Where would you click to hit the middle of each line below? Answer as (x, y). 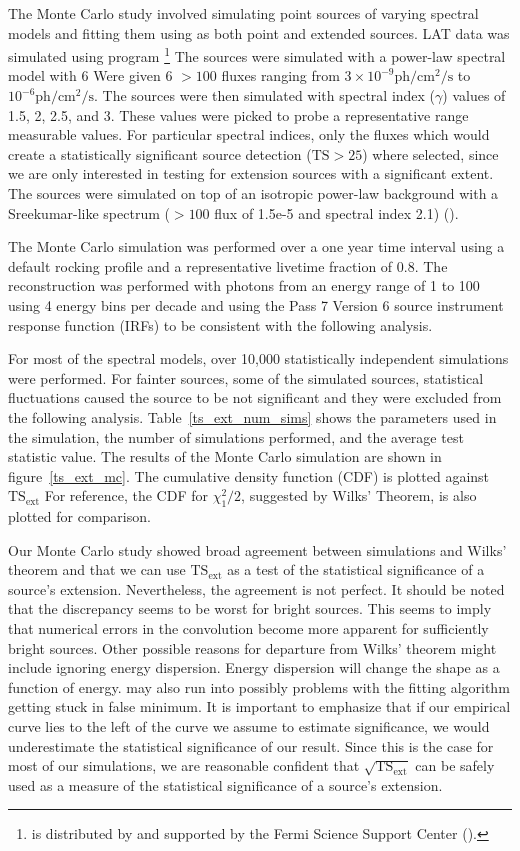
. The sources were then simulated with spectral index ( (265, 95)
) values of (474, 95)
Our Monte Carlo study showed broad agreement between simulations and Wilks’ (257, 549)
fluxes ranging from (280, 75)
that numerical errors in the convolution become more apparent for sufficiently (248, 628)
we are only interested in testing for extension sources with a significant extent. (251, 173)
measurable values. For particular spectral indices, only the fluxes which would (249, 134)
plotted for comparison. (79, 516)
